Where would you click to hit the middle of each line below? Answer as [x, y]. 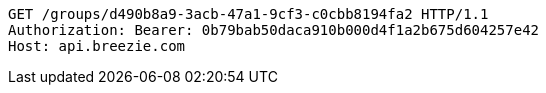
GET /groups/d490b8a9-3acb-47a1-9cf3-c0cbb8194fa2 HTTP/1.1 [248, 14]
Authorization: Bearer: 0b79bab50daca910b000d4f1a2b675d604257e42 [274, 30]
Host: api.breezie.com [97, 46]
